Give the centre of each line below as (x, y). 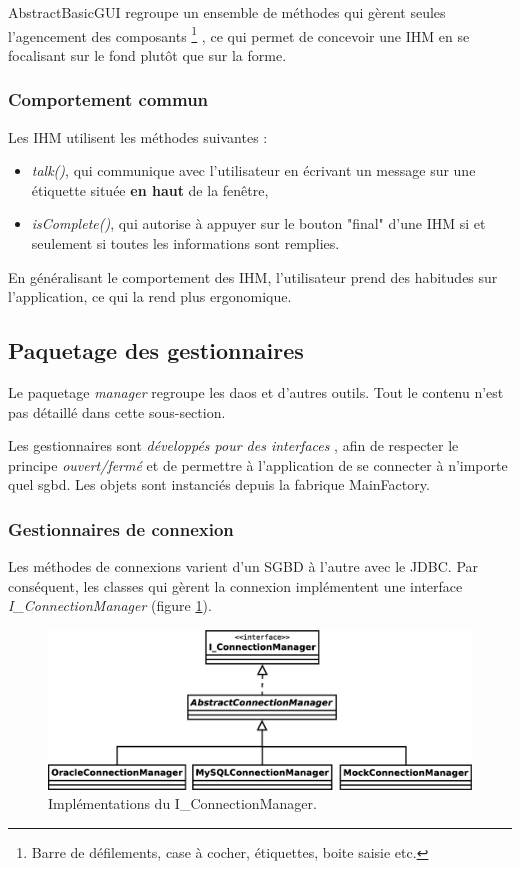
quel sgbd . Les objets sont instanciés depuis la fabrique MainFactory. (219, 484)
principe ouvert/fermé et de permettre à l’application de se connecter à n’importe (258, 464)
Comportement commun (108, 99)
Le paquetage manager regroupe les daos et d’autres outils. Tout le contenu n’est (256, 392)
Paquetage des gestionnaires (156, 350)
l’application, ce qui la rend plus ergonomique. (150, 296)
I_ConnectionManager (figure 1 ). (110, 605)
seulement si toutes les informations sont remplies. (185, 243)
